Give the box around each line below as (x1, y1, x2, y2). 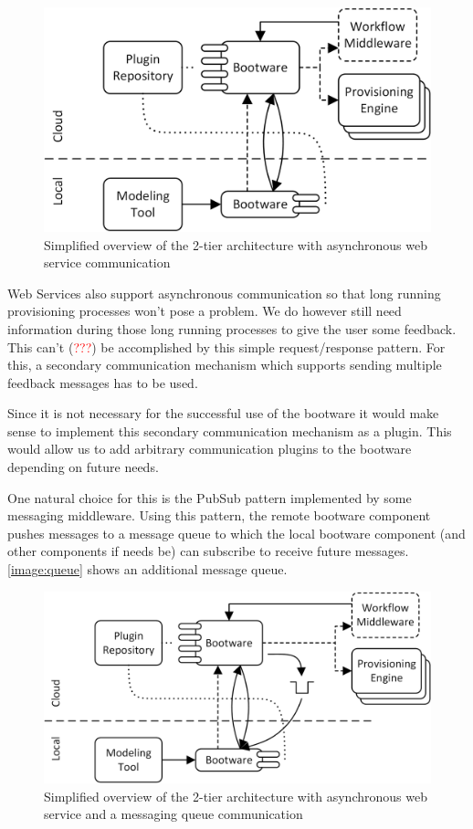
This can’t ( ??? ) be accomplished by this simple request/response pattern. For (7, 337, 446, 356)
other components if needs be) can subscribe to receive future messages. (7, 541, 409, 561)
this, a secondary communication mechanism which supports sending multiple (7, 355, 442, 374)
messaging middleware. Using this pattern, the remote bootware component (7, 506, 431, 525)
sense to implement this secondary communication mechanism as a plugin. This (7, 421, 452, 440)
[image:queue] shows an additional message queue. (7, 560, 288, 579)
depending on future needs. (7, 457, 159, 477)
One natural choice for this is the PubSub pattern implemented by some (7, 488, 412, 507)
